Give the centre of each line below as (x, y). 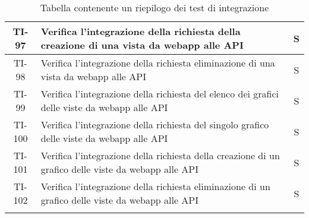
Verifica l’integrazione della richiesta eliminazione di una (158, 63)
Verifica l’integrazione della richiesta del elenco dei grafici (160, 94)
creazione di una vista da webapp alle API (142, 45)
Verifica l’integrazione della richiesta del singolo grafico (155, 124)
